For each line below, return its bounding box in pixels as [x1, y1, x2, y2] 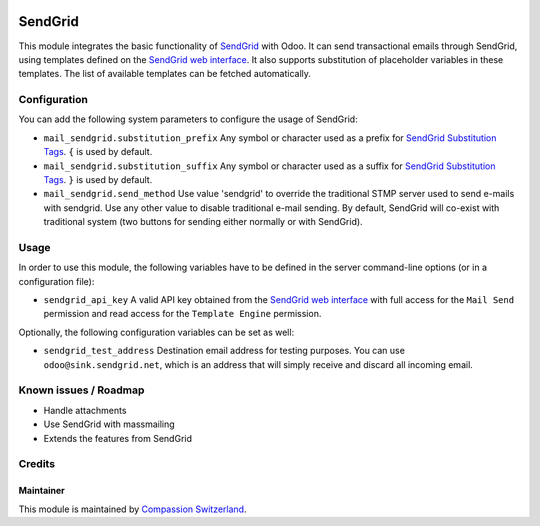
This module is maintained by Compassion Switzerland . [18, 503, 247, 515]
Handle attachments [43, 404, 127, 416]
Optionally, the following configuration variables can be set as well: [18, 326, 295, 338]
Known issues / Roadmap [18, 383, 145, 397]
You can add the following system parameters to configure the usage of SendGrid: [18, 113, 359, 125]
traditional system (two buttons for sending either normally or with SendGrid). [43, 216, 364, 228]
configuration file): [18, 275, 95, 287]
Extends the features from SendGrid [43, 432, 193, 444]
